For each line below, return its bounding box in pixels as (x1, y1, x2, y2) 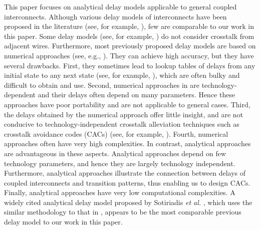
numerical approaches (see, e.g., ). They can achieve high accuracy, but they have (4, 50, 254, 60)
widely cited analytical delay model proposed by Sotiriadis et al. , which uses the (4, 197, 252, 207)
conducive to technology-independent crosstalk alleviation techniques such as (4, 119, 239, 129)
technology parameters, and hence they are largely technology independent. (4, 158, 235, 168)
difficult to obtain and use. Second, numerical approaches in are (4, 79, 199, 90)
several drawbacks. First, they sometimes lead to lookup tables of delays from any (4, 60, 255, 70)
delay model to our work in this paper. (4, 217, 123, 227)
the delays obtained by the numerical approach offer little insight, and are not (4, 109, 243, 119)
